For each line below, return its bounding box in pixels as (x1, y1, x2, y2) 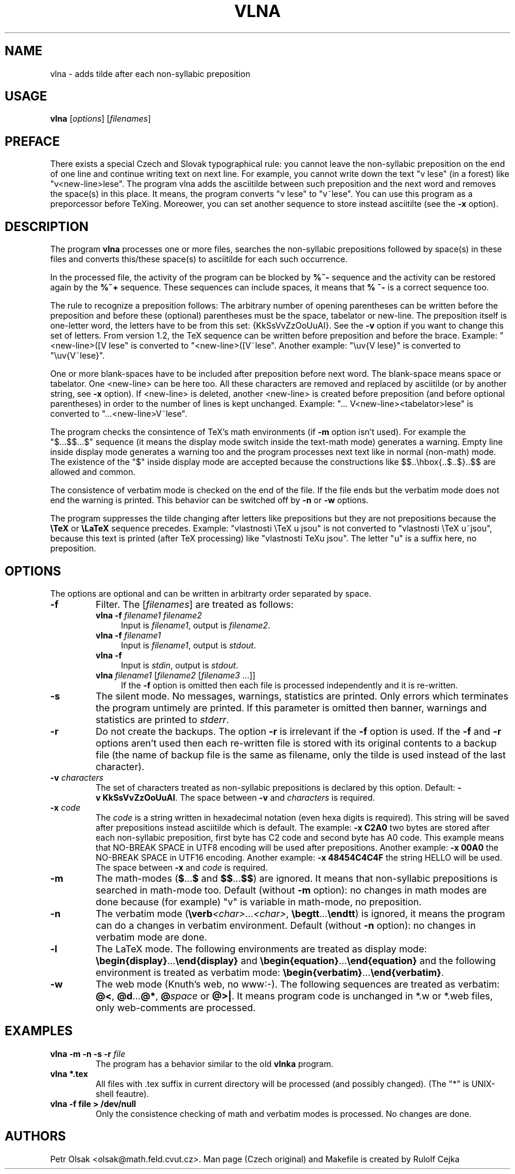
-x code (50, 802, 81, 812)
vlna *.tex (50, 1068, 88, 1079)
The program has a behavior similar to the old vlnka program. (95, 1058, 334, 1069)
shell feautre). (95, 1088, 149, 1099)
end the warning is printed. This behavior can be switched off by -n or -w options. (50, 495, 369, 506)
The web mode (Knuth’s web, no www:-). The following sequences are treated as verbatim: (95, 978, 500, 990)
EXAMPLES (5, 1024, 73, 1039)
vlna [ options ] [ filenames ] (50, 113, 151, 124)
